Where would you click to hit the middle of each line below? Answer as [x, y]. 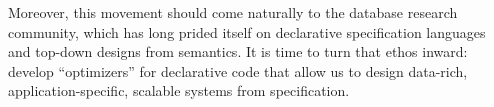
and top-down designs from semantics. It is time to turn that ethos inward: [238, 51]
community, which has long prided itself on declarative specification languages [247, 31]
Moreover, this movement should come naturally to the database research [233, 12]
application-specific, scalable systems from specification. [179, 90]
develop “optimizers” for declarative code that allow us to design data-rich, [238, 70]
